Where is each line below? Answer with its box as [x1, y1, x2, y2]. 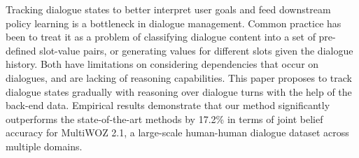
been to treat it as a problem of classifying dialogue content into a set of [6, 29, 316, 44]
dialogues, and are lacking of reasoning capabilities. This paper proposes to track [6, 70, 352, 85]
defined [6, 43, 36, 57]
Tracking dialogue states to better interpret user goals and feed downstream [6, 2, 331, 16]
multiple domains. [6, 138, 83, 153]
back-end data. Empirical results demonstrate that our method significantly [6, 98, 330, 113]
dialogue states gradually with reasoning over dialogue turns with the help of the [6, 84, 352, 99]
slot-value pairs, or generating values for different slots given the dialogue [39, 43, 353, 57]
